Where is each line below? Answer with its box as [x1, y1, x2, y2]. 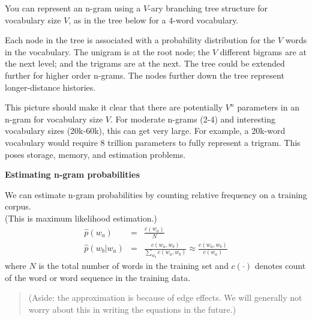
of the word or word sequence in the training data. [5, 271, 191, 283]
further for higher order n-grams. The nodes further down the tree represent [5, 68, 284, 81]
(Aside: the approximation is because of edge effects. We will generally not [28, 291, 302, 304]
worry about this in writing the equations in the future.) [28, 303, 236, 315]
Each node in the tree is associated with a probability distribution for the [5, 34, 275, 46]
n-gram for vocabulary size [5, 112, 103, 125]
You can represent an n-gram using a [5, 2, 141, 14]
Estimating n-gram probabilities [5, 168, 140, 181]
